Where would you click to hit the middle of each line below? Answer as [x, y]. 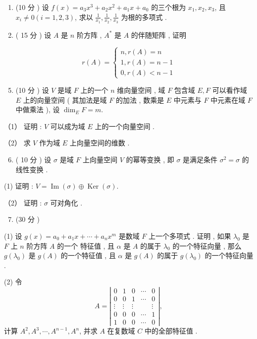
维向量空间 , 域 [141, 90]
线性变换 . [32, 169]
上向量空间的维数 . [100, 143]
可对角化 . [66, 202]
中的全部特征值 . [171, 331]
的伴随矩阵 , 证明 [159, 34]
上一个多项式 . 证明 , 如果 [190, 236]
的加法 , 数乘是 [140, 100]
